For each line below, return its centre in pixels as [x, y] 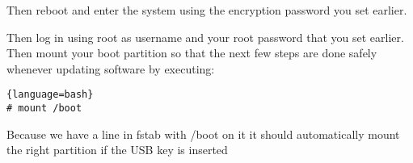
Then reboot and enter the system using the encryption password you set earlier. [207, 10]
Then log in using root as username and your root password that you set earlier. [205, 37]
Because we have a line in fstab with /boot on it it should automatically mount [203, 134]
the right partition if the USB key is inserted [117, 150]
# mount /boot [44, 109]
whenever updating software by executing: [111, 68]
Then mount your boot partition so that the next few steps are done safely [192, 53]
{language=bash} [50, 95]
